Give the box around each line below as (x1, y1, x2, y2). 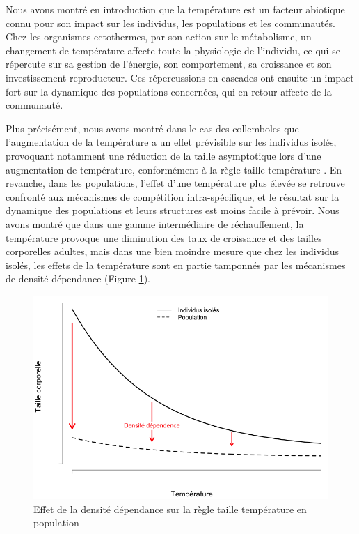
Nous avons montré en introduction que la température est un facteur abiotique (6, 2, 345, 16)
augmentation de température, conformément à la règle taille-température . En (6, 162, 342, 176)
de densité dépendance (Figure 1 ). (6, 271, 150, 286)
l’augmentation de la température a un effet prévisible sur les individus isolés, (6, 135, 337, 149)
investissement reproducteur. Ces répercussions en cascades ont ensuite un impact (6, 70, 354, 84)
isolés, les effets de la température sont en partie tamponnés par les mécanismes (6, 257, 346, 272)
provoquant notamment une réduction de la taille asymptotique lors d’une (6, 148, 321, 162)
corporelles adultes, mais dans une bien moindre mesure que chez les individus (6, 244, 340, 259)
